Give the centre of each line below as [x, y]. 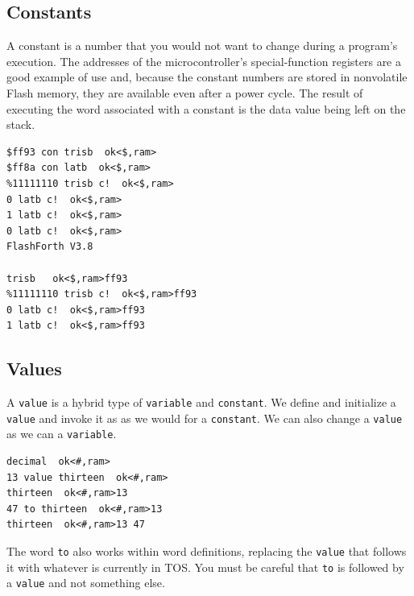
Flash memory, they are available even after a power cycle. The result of [185, 92]
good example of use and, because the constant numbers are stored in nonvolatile [207, 77]
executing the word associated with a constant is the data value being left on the [206, 108]
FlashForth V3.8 [50, 247]
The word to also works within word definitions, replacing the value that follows [207, 551]
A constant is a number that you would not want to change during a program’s [202, 46]
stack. [21, 124]
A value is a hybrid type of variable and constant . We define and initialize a [201, 402]
